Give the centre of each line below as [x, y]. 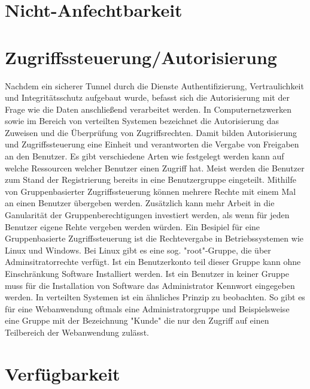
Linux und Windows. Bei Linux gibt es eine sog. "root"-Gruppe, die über [138, 250]
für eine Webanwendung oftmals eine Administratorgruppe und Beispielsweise [147, 308]
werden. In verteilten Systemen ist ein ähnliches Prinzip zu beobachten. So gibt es [155, 297]
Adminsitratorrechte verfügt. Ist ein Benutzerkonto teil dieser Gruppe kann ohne [153, 262]
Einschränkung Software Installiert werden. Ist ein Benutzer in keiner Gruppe [147, 273]
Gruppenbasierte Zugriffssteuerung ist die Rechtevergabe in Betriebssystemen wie [154, 238]
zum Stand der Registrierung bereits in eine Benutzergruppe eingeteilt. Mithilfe [151, 180]
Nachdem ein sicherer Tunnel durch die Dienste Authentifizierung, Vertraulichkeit [154, 85]
